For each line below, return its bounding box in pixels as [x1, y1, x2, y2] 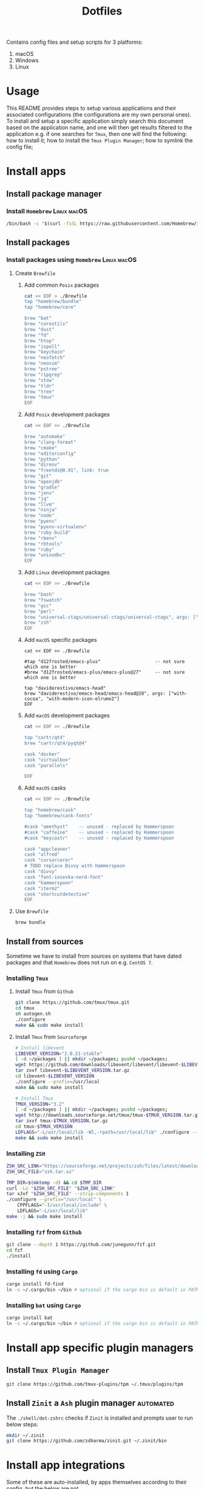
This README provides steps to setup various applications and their [6, 104, 177, 112]
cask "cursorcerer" [24, 857, 74, 864]
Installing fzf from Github [6, 1228, 82, 1236]
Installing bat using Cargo [6, 1301, 81, 1309]
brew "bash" [24, 591, 55, 598]
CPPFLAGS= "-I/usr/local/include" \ [17, 1202, 107, 1208]
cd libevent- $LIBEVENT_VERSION [15, 1073, 95, 1079]
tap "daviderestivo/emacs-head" [24, 685, 106, 692]
